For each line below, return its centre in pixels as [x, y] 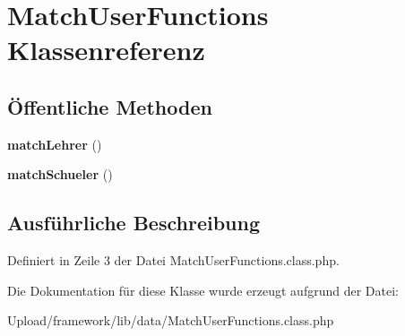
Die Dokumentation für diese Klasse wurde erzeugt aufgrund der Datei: [203, 290]
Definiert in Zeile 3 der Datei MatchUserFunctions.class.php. [173, 260]
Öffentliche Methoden [110, 106]
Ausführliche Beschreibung [134, 223]
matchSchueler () [60, 174]
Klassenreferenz [106, 50]
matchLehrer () [55, 144]
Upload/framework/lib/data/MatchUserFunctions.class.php [171, 320]
